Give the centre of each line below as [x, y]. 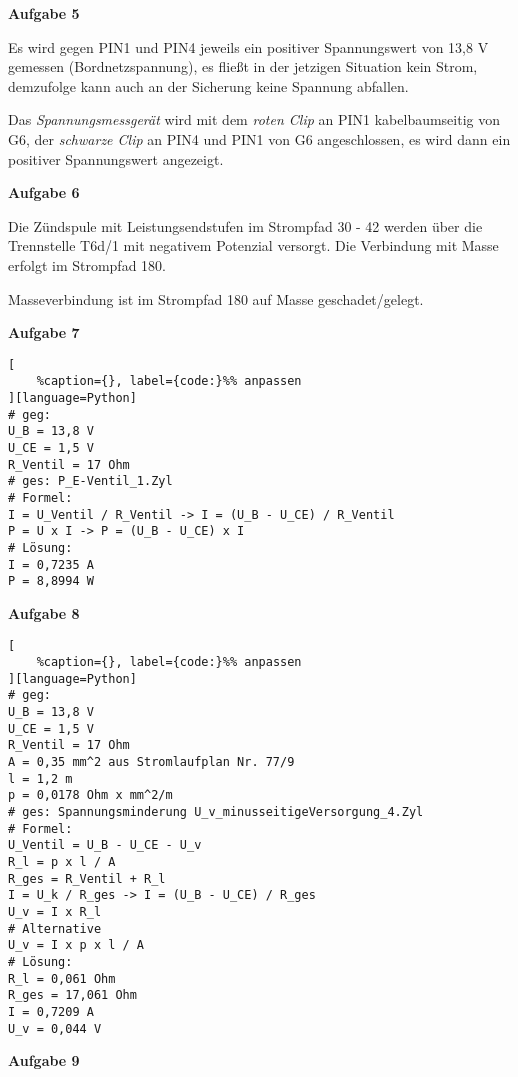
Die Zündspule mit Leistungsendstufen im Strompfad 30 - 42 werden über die [245, 225]
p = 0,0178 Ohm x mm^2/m [90, 795]
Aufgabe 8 [44, 612]
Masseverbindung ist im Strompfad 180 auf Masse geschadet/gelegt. [216, 298]
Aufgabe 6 [44, 192]
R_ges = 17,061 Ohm [72, 995]
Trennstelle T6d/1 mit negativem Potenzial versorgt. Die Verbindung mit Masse [253, 245]
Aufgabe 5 [44, 13]
